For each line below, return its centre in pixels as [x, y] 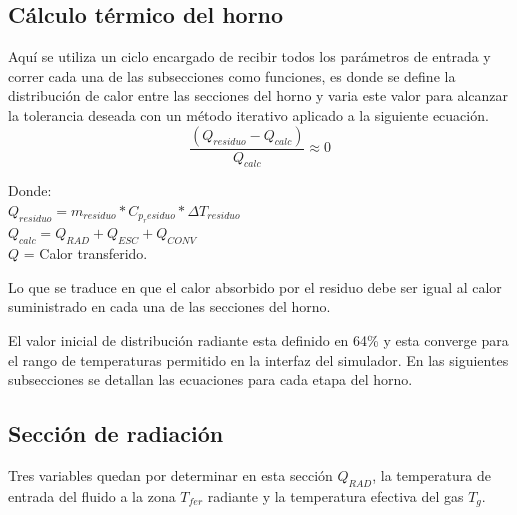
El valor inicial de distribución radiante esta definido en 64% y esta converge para [258, 339]
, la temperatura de [431, 474]
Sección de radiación [116, 433]
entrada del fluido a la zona [92, 495]
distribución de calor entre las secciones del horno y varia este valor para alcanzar [258, 95]
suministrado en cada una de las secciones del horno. [169, 306]
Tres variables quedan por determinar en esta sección [170, 474]
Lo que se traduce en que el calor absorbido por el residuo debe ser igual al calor [255, 286]
